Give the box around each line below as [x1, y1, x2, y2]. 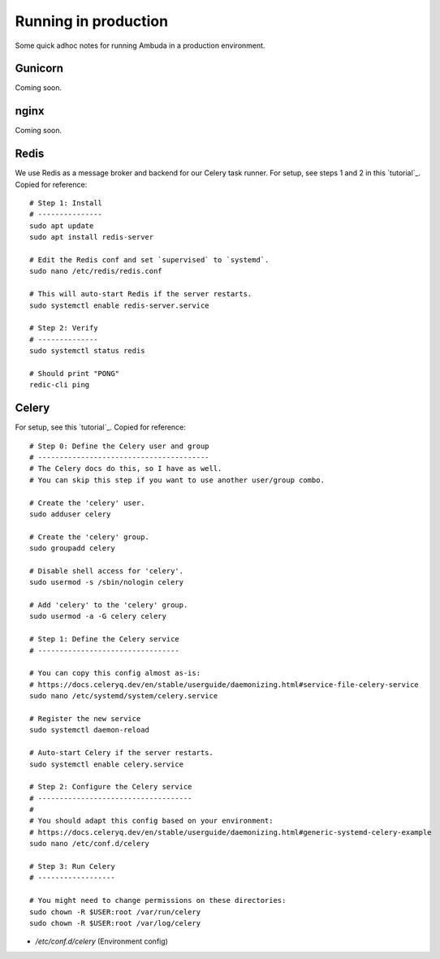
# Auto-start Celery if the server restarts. [29, 748, 214, 758]
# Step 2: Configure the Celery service [29, 782, 192, 792]
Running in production [15, 12, 169, 30]
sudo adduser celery [29, 509, 111, 519]
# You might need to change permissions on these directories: [29, 896, 287, 905]
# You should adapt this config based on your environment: [29, 816, 274, 826]
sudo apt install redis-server [29, 232, 154, 242]
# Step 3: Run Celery [29, 862, 115, 871]
